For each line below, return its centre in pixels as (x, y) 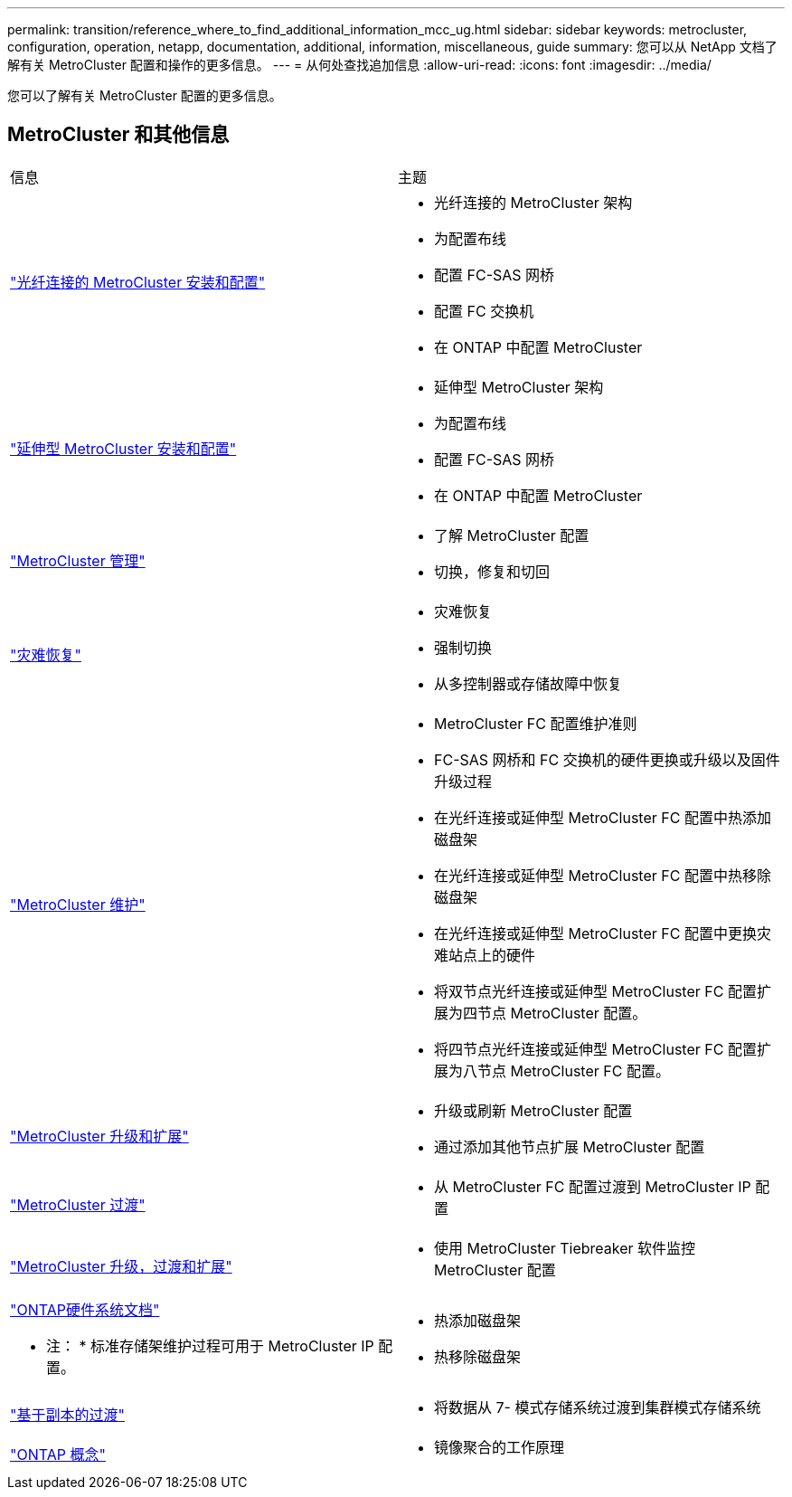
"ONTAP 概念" (58, 1454)
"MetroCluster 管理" (78, 560)
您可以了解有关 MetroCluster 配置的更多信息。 (145, 95)
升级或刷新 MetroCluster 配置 (533, 1110)
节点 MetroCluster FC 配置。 (574, 1071)
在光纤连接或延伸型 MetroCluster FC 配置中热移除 (603, 875)
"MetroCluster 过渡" (78, 1204)
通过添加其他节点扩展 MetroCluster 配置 (570, 1146)
